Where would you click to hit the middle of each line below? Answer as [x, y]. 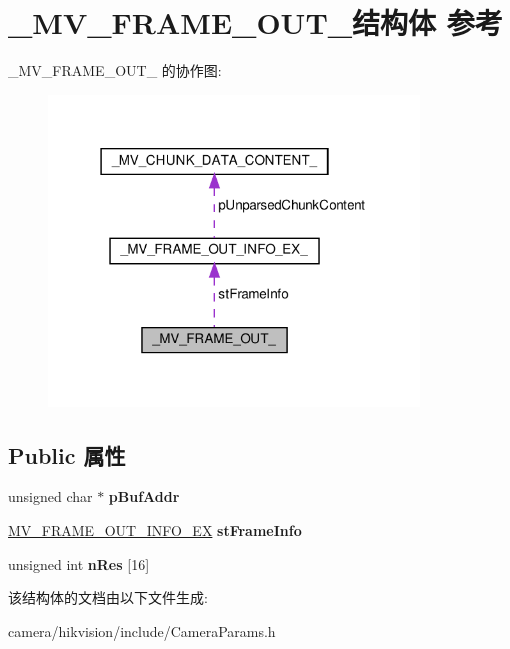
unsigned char [50, 496]
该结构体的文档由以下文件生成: [108, 597]
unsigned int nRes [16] [79, 563]
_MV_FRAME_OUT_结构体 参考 [255, 22]
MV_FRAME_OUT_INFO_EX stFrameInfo [155, 530]
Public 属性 [67, 454]
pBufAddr [144, 496]
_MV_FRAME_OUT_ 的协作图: [115, 70]
